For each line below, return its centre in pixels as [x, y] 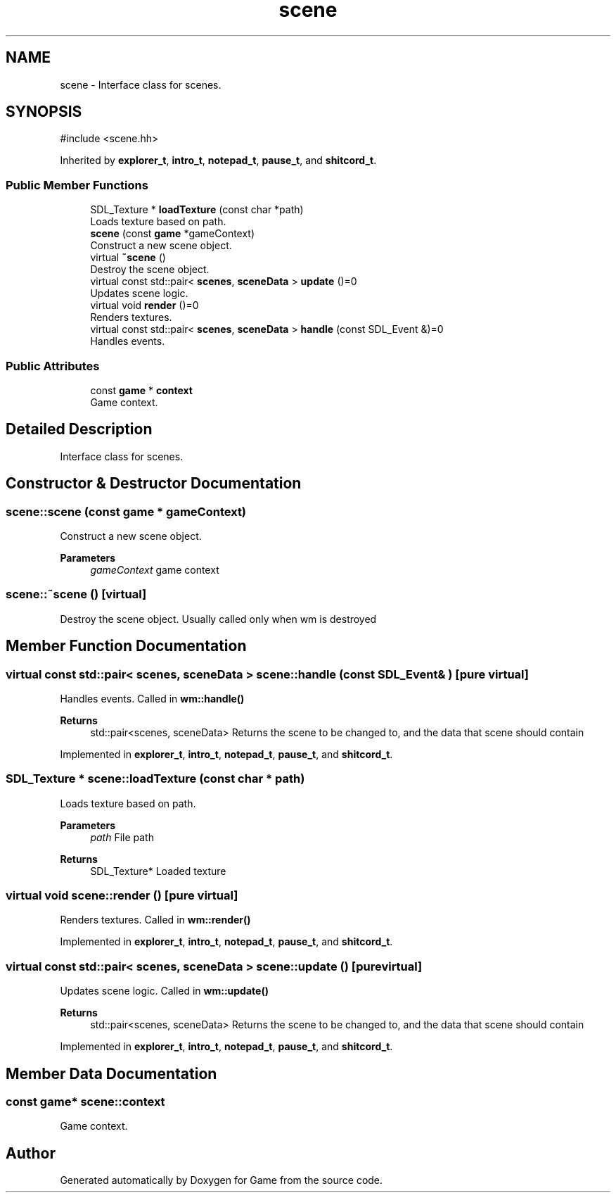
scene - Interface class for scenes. [141, 84]
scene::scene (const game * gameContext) [126, 511]
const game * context [141, 390]
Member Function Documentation [126, 646]
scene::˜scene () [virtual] [76, 594]
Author [31, 1153]
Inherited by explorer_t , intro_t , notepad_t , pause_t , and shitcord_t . [218, 160]
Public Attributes [53, 366]
